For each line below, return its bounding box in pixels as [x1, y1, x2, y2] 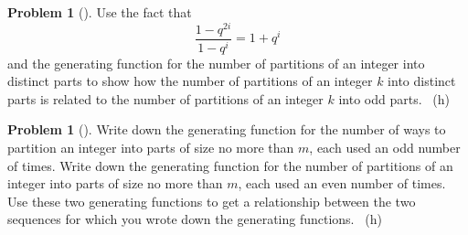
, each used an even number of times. [238, 174, 446, 193]
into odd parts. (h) [338, 89, 450, 108]
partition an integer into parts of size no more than [7, 137, 294, 156]
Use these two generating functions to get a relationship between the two [7, 191, 416, 210]
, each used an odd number [309, 137, 461, 156]
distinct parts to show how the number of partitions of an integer [7, 71, 373, 91]
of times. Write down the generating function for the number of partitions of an [7, 155, 453, 175]
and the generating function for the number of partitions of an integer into [7, 53, 425, 72]
